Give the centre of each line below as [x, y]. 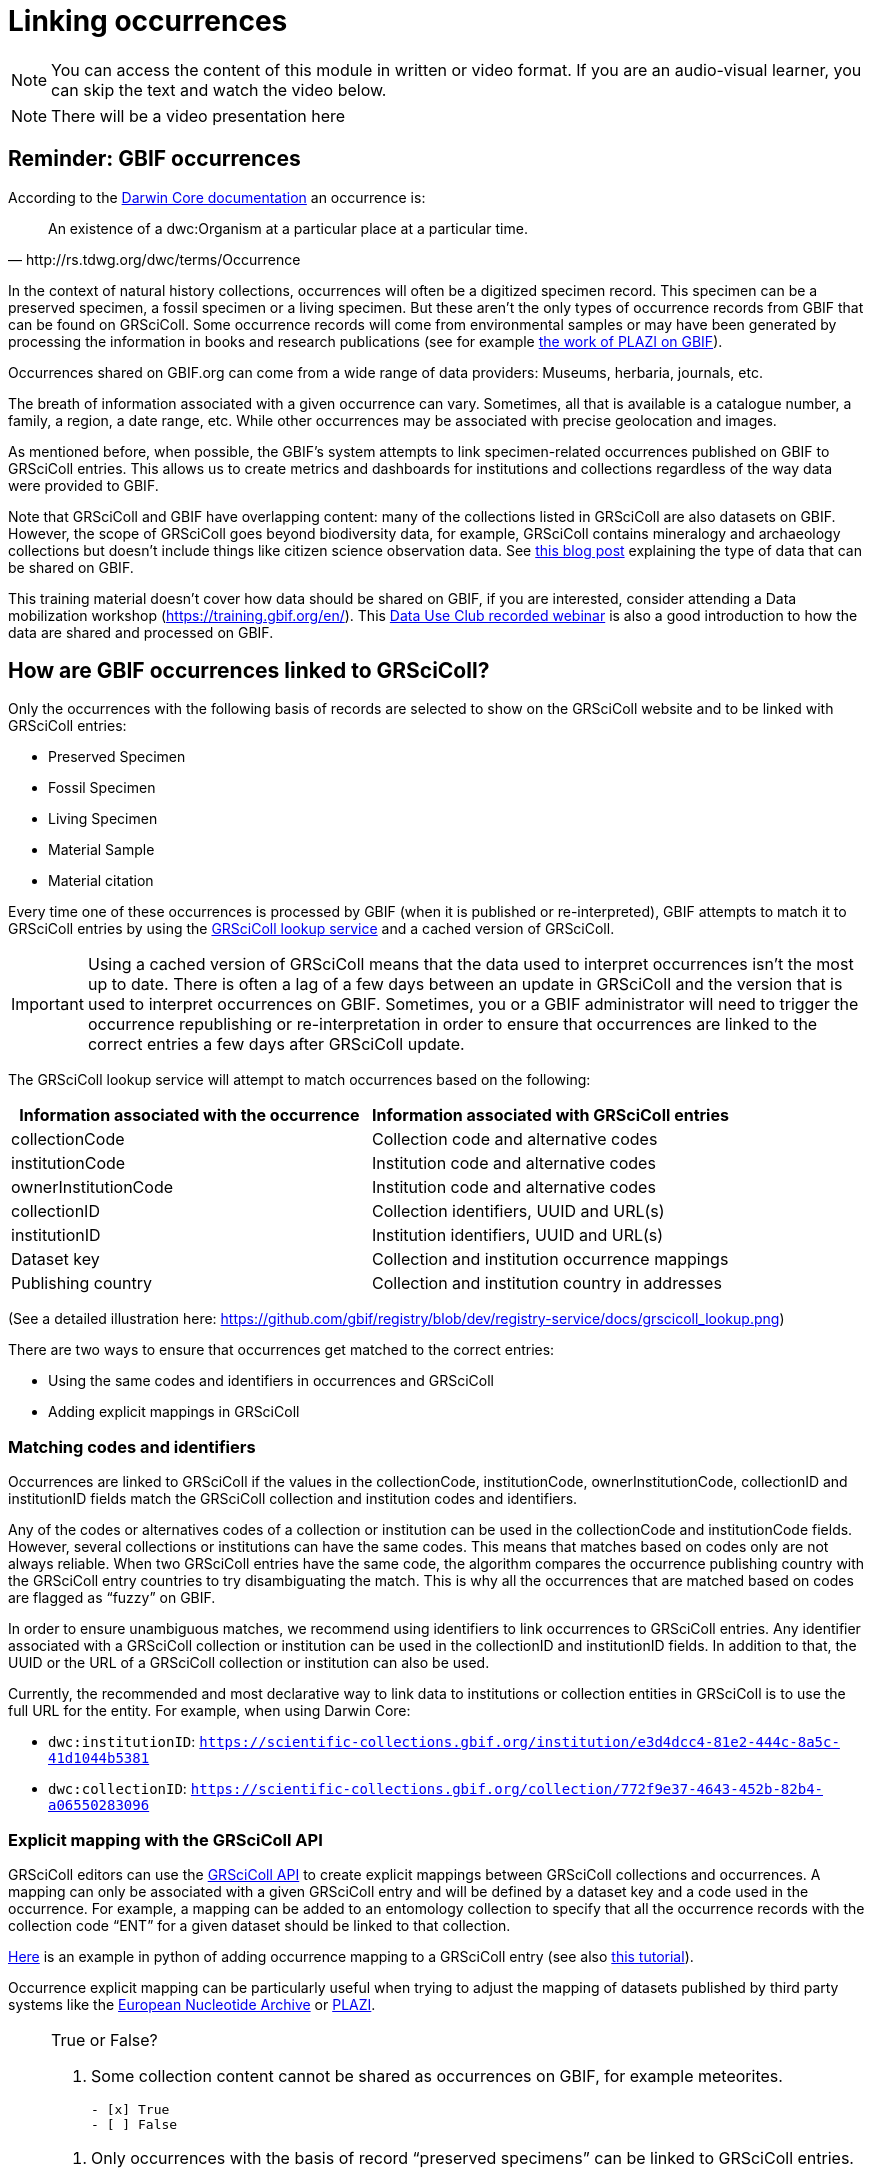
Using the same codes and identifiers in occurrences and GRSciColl [271, 1381]
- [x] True [130, 2109]
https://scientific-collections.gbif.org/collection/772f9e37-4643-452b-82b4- [506, 1789]
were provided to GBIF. [83, 485]
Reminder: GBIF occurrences [154, 159]
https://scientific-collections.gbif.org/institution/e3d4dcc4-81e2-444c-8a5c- [519, 1742]
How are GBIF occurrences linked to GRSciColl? [249, 671]
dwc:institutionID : [122, 1742]
